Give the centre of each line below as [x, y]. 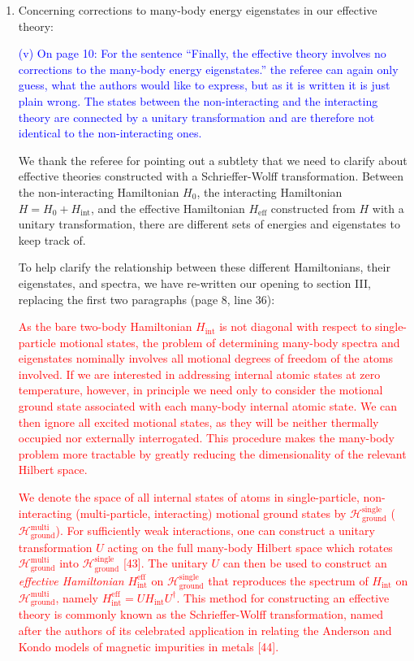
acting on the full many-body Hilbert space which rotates [250, 547]
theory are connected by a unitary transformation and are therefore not [196, 117]
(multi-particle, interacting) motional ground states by [211, 513]
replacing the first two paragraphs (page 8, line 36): [147, 299]
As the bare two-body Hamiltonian [105, 326]
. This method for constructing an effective [283, 597]
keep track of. [52, 239]
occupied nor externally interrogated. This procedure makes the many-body [206, 438]
